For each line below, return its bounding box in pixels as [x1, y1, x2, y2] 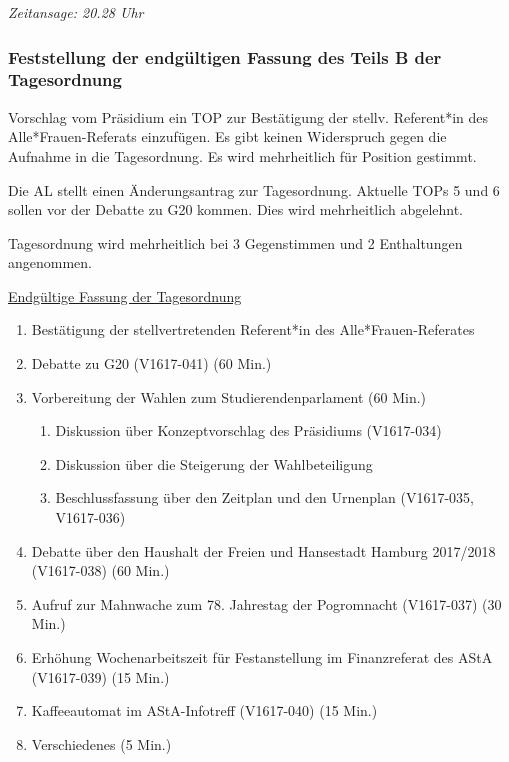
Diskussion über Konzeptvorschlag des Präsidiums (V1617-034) [55, 420, 442, 441]
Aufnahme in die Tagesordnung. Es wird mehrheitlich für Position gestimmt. [8, 145, 477, 166]
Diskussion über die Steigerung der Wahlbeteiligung [55, 453, 373, 474]
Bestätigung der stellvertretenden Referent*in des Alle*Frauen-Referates [31, 319, 475, 340]
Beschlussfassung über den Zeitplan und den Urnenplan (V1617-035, [55, 487, 474, 508]
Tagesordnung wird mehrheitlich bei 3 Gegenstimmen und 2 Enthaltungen [8, 232, 463, 253]
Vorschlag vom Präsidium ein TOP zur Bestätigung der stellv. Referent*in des [8, 106, 489, 127]
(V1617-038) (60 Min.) [31, 560, 170, 581]
